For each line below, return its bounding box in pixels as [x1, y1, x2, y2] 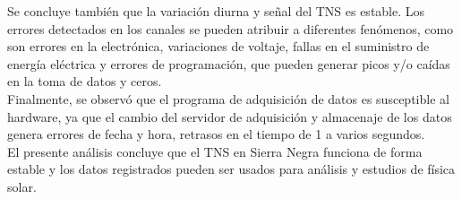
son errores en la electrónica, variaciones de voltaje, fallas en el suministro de [7, 37, 430, 56]
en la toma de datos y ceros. [7, 72, 162, 91]
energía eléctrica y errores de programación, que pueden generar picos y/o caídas [7, 54, 450, 73]
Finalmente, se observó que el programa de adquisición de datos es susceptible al [7, 89, 449, 108]
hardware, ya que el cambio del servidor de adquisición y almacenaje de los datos [7, 107, 452, 125]
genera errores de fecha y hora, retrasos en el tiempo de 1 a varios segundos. [7, 125, 425, 143]
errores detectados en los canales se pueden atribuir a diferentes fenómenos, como [7, 19, 454, 38]
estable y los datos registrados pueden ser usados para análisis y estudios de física [7, 160, 456, 178]
